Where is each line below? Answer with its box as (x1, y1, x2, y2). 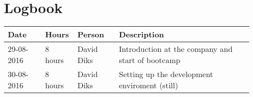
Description (119, 29, 164, 40)
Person (77, 29, 105, 40)
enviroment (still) (119, 80, 178, 91)
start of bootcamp (119, 54, 181, 66)
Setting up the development (119, 68, 213, 80)
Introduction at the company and (119, 43, 233, 55)
